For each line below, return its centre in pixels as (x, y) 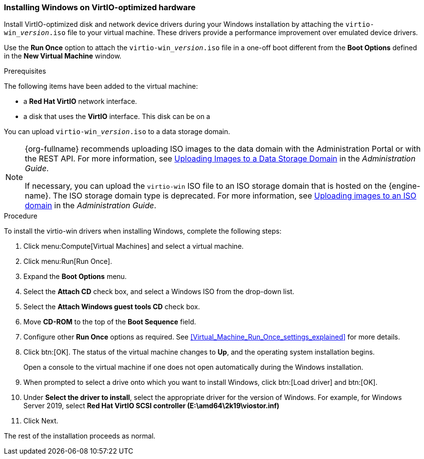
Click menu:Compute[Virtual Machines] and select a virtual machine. (134, 246)
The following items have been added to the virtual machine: (101, 86)
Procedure (21, 216)
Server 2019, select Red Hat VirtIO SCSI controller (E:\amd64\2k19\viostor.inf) (152, 406)
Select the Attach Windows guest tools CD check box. (112, 307)
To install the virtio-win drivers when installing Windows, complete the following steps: (143, 231)
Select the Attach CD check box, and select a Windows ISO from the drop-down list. (159, 292)
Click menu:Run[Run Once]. (68, 261)
